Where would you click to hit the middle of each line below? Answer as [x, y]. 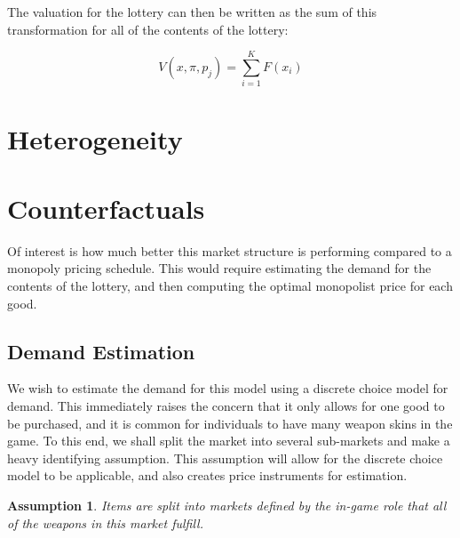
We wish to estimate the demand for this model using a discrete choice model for [228, 388]
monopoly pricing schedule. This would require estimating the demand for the [219, 268]
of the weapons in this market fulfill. [105, 522]
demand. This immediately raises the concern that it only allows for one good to [226, 405]
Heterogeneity [95, 138]
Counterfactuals [106, 208]
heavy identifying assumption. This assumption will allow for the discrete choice [225, 458]
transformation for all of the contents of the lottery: [148, 29]
